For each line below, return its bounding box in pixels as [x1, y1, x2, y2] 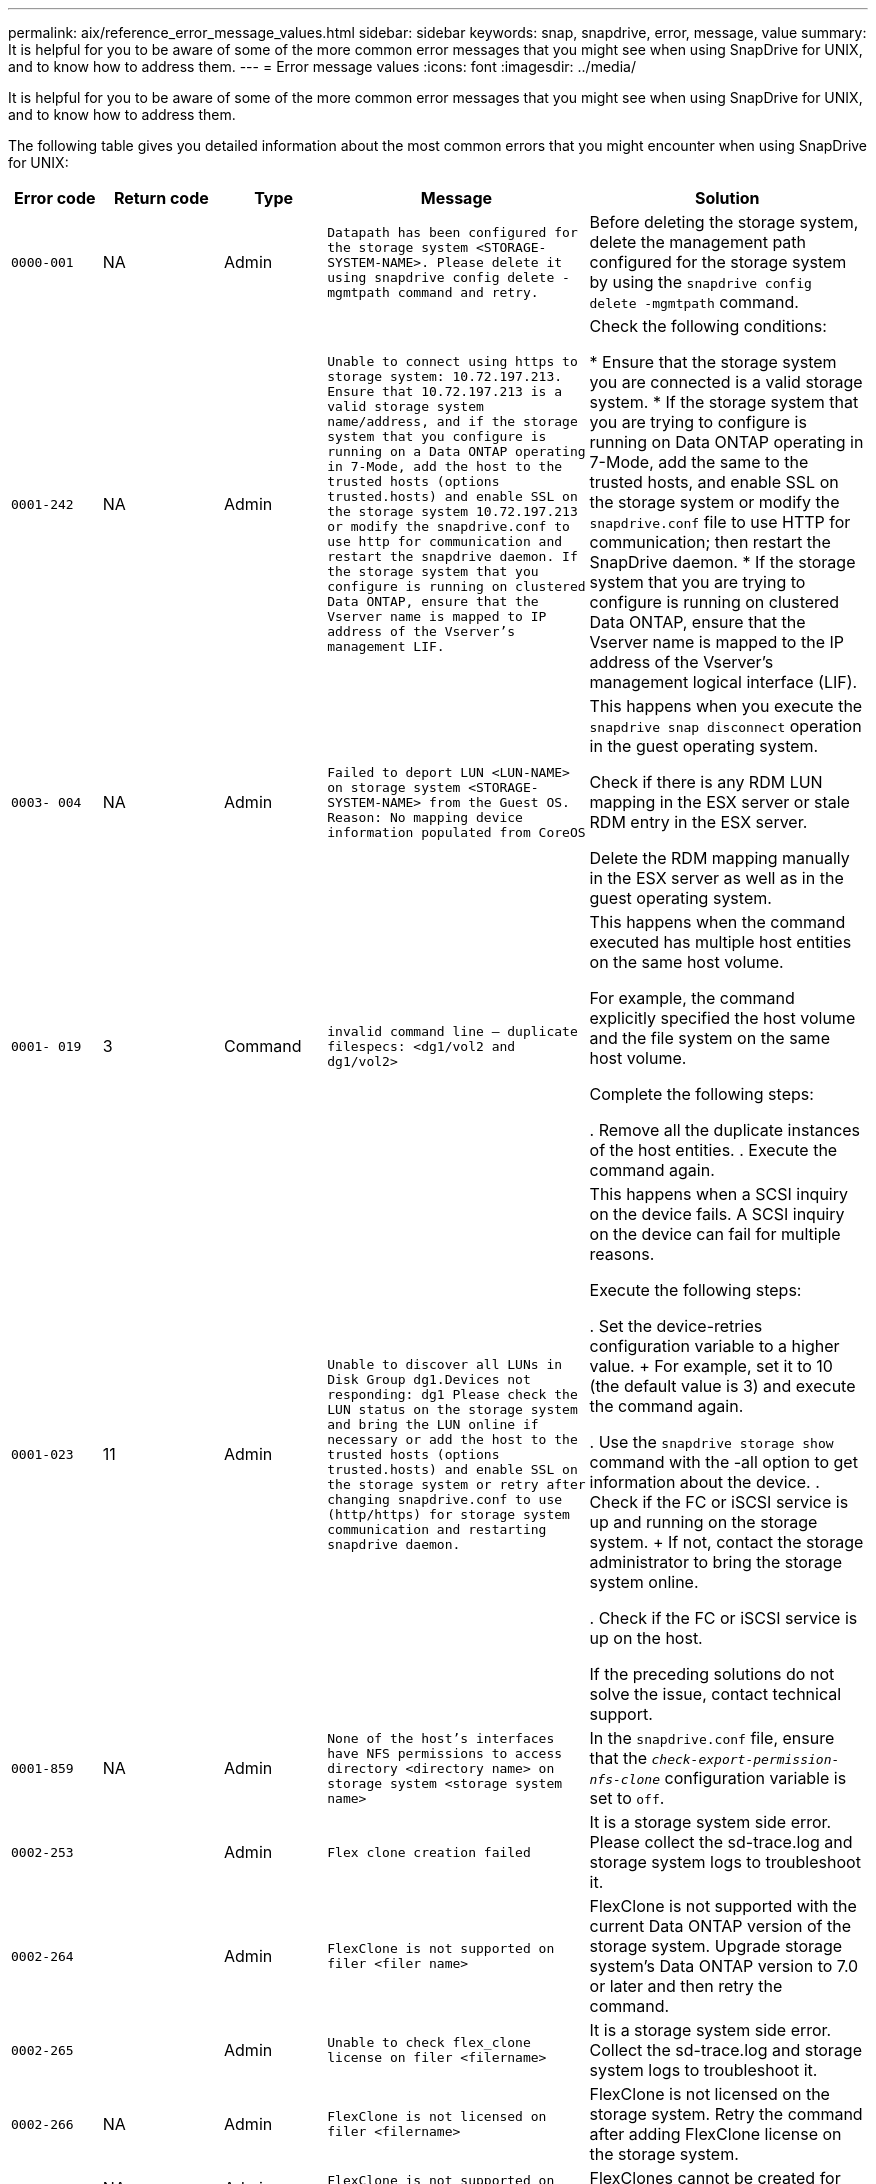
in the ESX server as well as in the [589, 868, 844, 888]
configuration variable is [664, 1768, 847, 1788]
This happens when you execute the [589, 696, 863, 716]
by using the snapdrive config [589, 272, 812, 292]
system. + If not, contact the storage [589, 1532, 864, 1552]
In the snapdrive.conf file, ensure [589, 1728, 835, 1748]
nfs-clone [589, 1772, 660, 1787]
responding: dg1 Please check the [327, 1386, 578, 1402]
